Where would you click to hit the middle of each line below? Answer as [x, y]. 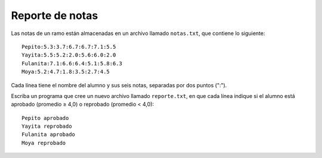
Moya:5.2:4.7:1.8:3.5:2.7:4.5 [66, 72]
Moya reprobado [44, 143]
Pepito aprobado [45, 118]
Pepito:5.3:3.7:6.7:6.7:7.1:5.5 [69, 47]
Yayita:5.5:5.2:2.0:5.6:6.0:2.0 [69, 55]
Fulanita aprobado [49, 135]
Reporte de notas [55, 15]
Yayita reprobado [47, 127]
